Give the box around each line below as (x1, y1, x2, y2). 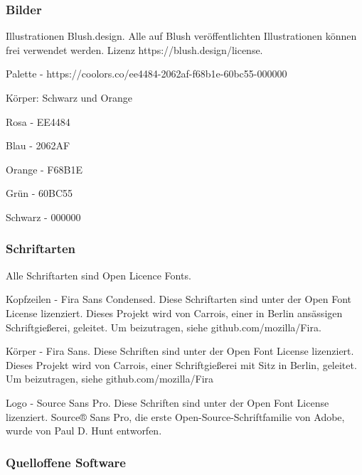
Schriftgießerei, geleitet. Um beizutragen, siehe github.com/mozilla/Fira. (6, 319, 321, 334)
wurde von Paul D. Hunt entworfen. (6, 423, 162, 438)
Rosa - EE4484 (6, 114, 70, 129)
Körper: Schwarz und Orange (6, 90, 132, 105)
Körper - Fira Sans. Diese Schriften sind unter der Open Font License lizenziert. (6, 343, 354, 358)
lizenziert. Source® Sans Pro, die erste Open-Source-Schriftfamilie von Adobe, (6, 409, 345, 424)
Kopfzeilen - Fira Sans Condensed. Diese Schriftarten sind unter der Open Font (6, 292, 352, 306)
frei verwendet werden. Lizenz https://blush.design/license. (6, 42, 263, 57)
